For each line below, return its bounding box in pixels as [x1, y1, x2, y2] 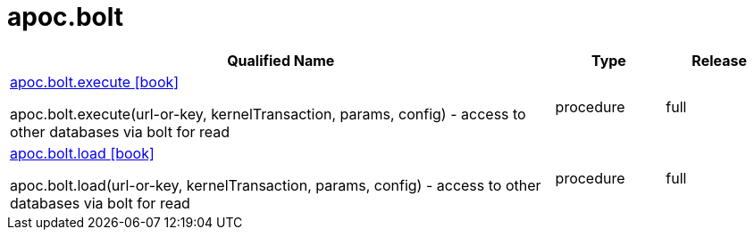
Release [691, 51, 747, 69]
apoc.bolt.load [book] [10, 143, 155, 162]
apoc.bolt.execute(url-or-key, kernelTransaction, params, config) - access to [10, 104, 526, 123]
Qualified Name [227, 51, 335, 69]
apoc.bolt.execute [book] [10, 72, 180, 91]
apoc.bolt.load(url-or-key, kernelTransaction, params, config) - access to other [10, 176, 541, 194]
